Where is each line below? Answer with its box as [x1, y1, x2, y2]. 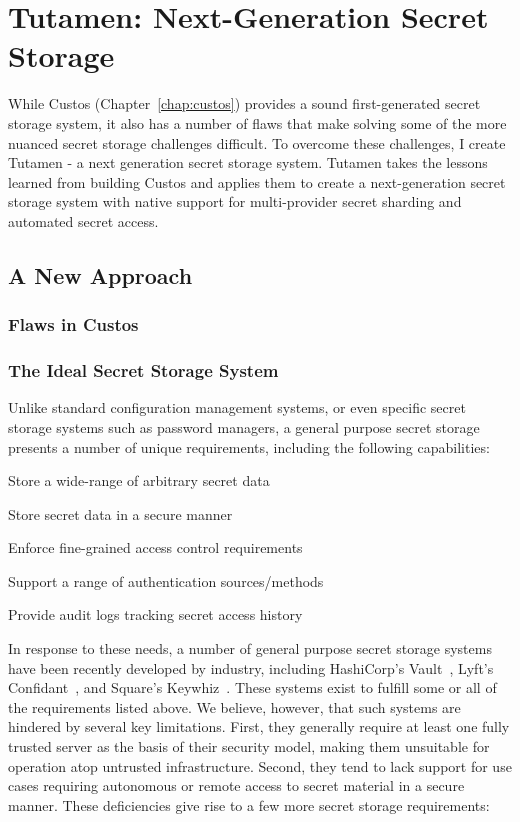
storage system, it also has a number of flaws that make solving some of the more [8, 112, 507, 133]
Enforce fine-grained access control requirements [8, 537, 303, 558]
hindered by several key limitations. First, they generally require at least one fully [8, 716, 510, 737]
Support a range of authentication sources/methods [8, 570, 324, 591]
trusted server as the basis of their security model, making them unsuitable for [8, 736, 490, 757]
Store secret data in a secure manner [8, 503, 233, 524]
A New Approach [8, 259, 193, 290]
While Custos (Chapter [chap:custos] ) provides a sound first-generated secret [8, 93, 481, 114]
